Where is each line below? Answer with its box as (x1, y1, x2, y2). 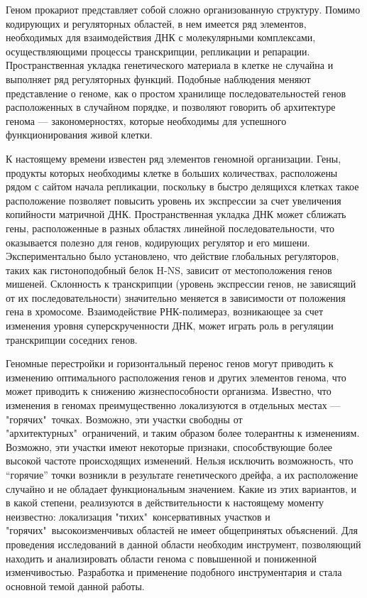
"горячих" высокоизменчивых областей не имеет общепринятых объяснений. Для (6, 523, 358, 538)
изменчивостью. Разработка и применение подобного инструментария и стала (6, 565, 342, 580)
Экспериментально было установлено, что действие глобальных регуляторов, (6, 249, 339, 263)
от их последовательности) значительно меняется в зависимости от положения (6, 290, 346, 305)
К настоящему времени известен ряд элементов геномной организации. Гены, (6, 151, 341, 165)
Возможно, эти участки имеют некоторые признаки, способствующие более (6, 439, 333, 454)
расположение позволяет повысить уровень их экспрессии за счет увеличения (6, 192, 341, 207)
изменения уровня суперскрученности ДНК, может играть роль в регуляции (6, 318, 334, 333)
